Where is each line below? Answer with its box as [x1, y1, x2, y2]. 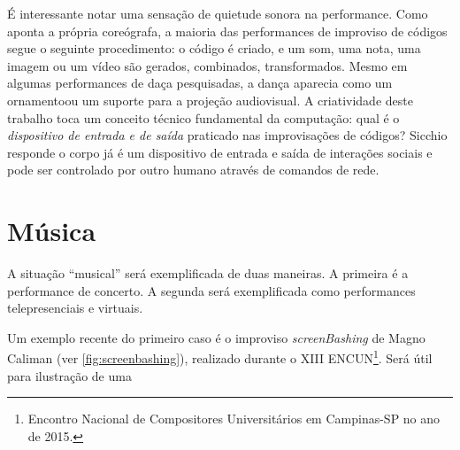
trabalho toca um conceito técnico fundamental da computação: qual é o [7, 108, 400, 127]
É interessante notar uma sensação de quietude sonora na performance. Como [7, 4, 428, 22]
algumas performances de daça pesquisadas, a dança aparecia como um [7, 74, 393, 92]
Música [7, 213, 96, 249]
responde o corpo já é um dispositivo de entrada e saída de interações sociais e [7, 143, 433, 161]
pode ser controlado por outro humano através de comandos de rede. [7, 160, 379, 179]
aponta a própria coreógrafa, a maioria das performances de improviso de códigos [7, 21, 448, 40]
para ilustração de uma [7, 366, 132, 384]
